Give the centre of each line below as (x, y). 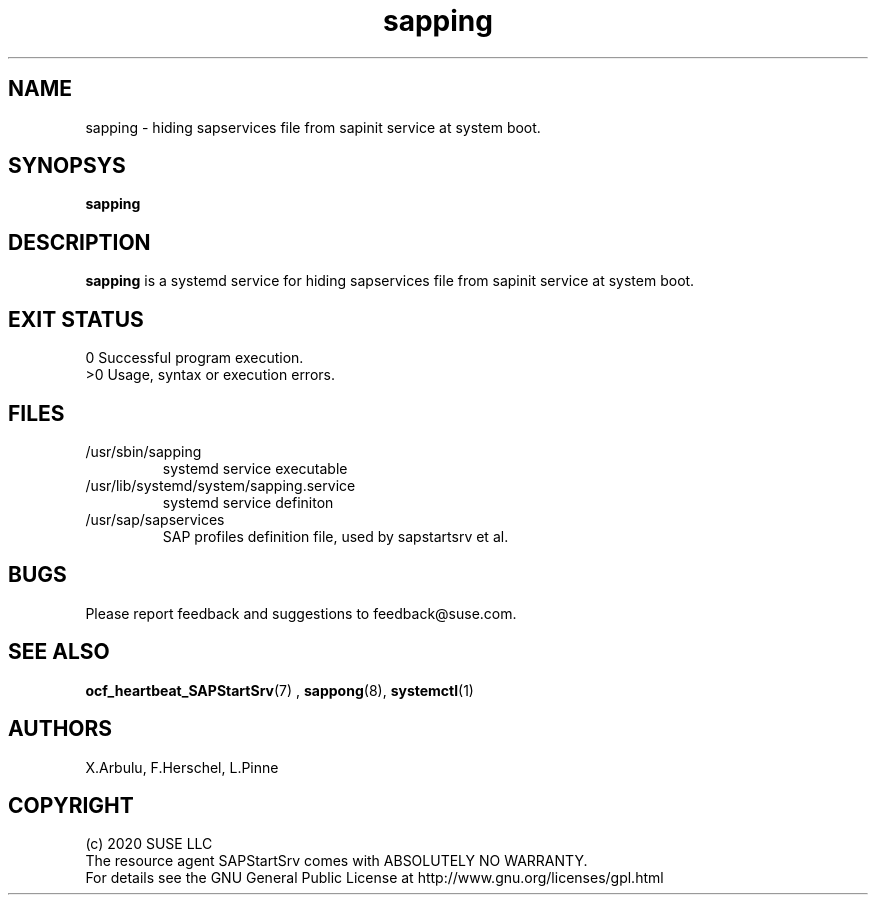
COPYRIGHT (71, 805)
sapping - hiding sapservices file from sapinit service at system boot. (313, 127)
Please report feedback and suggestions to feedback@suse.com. (301, 613)
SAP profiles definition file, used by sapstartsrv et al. (335, 536)
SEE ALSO (59, 652)
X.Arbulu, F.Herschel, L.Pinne (182, 767)
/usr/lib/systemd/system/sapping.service (220, 485)
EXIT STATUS (76, 319)
